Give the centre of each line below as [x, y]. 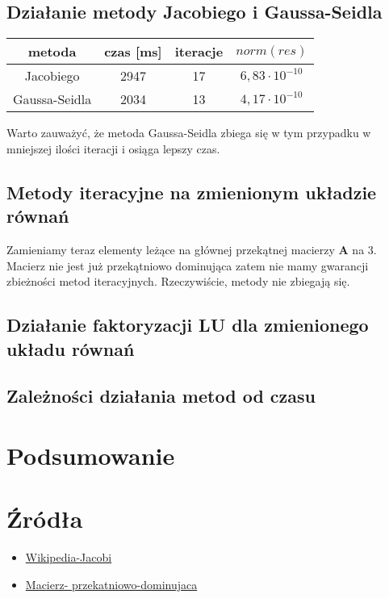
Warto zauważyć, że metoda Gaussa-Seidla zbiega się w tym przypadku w [189, 133]
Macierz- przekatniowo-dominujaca [111, 584]
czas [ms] [133, 52]
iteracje [199, 52]
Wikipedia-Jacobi [69, 557]
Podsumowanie [91, 455]
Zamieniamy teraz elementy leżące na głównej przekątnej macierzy [171, 249]
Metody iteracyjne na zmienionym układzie [192, 192]
